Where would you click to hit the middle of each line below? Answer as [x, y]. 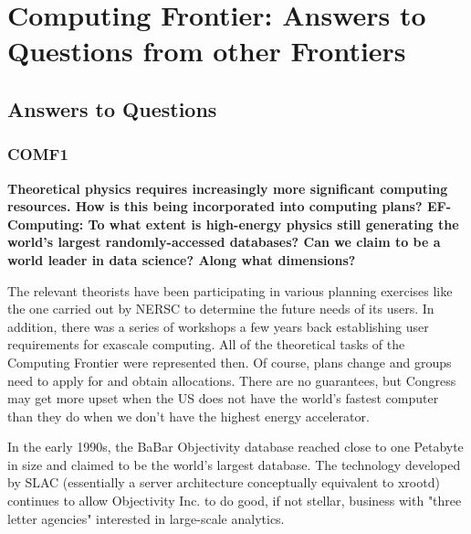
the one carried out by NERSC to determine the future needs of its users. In [221, 309]
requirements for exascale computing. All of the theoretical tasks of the [206, 344]
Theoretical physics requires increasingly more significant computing [228, 188]
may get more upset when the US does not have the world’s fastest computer [223, 398]
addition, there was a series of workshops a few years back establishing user [218, 326]
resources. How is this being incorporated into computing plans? [215, 206]
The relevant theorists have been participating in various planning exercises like [230, 290]
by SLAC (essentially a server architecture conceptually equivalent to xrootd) [224, 482]
